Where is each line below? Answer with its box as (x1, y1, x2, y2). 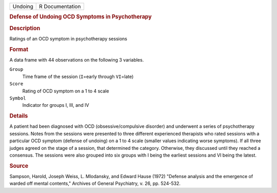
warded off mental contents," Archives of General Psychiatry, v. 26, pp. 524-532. (9, 180, 181, 187)
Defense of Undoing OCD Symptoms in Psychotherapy (9, 13, 152, 21)
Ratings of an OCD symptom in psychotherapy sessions (9, 35, 128, 42)
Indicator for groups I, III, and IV (22, 102, 89, 108)
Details (9, 112, 28, 120)
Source (9, 162, 29, 169)
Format (9, 46, 28, 53)
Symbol (9, 95, 26, 101)
